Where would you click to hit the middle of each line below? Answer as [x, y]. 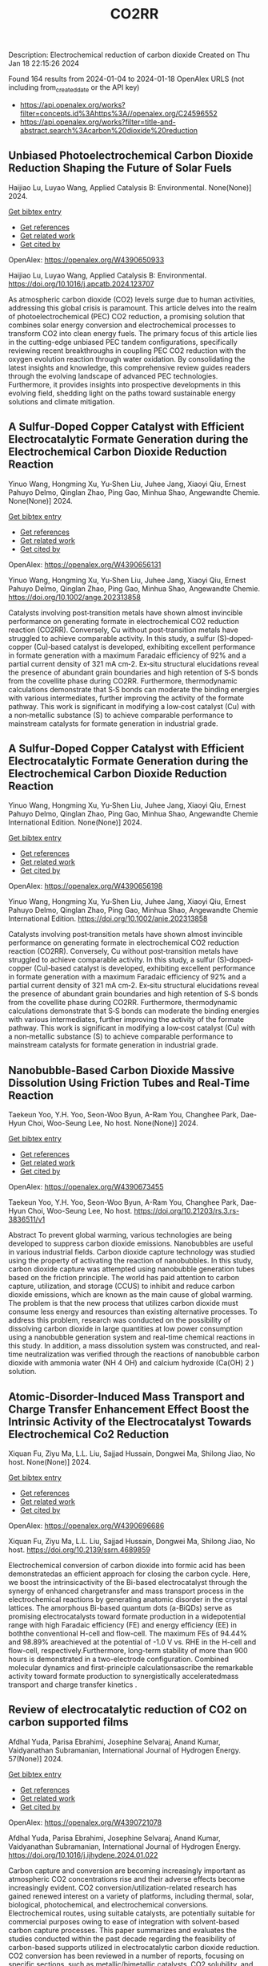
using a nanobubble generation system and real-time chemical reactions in [132, 1337]
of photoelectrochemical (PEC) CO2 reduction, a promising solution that [127, 316]
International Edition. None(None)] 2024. [75, 822]
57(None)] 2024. [36, 1758]
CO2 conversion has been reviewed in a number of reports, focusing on [126, 1956]
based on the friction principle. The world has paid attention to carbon [124, 1278]
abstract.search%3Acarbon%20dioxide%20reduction [109, 130]
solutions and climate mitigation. [62, 401]
